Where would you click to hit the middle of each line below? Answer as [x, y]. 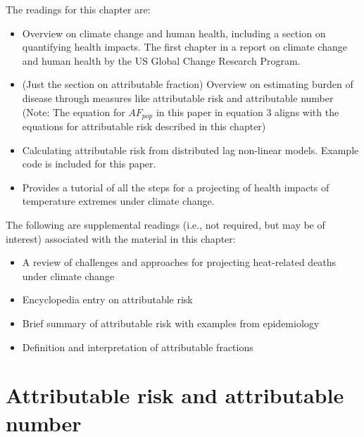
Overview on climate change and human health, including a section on [174, 33]
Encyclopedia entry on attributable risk [107, 299]
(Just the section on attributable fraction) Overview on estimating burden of [188, 84]
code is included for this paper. [89, 164]
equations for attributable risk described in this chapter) [144, 126]
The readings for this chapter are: [78, 9]
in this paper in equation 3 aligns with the [247, 112]
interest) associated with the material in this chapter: [121, 238]
